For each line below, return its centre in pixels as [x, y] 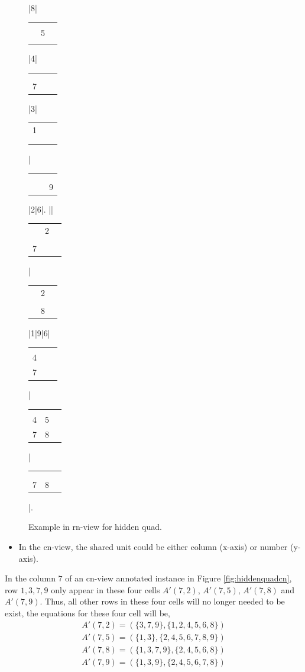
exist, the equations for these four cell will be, [87, 612]
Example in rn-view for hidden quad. [95, 527]
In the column [30, 578]
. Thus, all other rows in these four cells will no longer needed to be [162, 601]
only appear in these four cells [106, 589]
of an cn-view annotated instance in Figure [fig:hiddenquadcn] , [179, 578]
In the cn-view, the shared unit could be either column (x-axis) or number [153, 546]
